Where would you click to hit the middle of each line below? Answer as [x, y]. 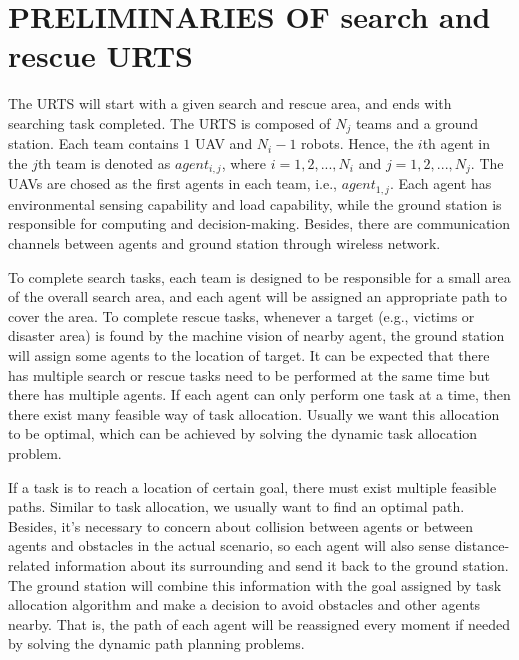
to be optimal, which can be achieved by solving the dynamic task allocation [243, 433]
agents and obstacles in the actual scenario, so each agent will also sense [229, 545]
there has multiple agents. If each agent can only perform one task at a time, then [259, 394]
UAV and [224, 143]
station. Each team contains [93, 143]
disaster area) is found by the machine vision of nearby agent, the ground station [256, 335]
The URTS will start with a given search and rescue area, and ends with [230, 103]
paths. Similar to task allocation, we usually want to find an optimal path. [236, 506]
